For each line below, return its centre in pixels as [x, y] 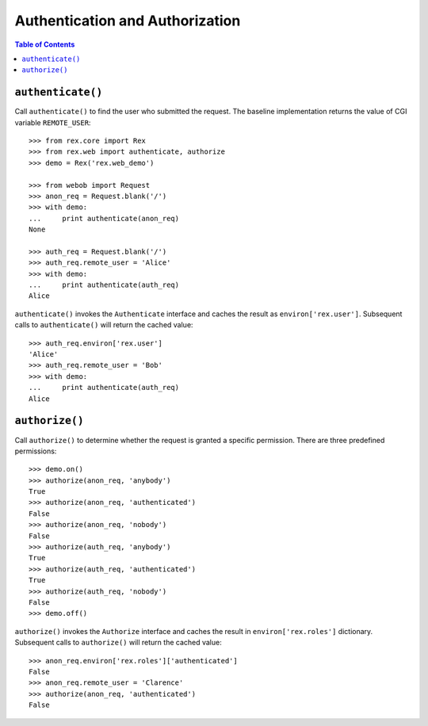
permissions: [36, 451]
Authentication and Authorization [128, 21]
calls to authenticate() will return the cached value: [104, 325]
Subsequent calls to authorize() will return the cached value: [118, 643]
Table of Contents [45, 44]
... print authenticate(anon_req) [104, 218]
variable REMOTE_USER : [53, 122]
